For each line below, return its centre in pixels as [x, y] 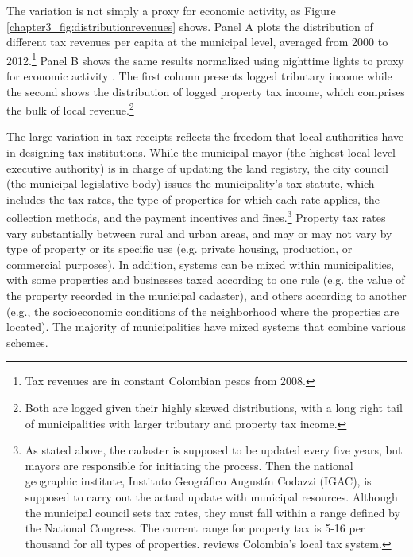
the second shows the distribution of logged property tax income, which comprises [206, 91]
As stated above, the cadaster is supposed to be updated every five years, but [214, 450]
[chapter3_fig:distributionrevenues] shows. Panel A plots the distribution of [190, 26]
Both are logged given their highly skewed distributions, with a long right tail [214, 408]
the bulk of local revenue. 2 [70, 109]
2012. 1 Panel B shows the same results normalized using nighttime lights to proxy [205, 59]
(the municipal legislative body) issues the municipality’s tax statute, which [191, 183]
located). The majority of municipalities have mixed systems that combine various [206, 327]
